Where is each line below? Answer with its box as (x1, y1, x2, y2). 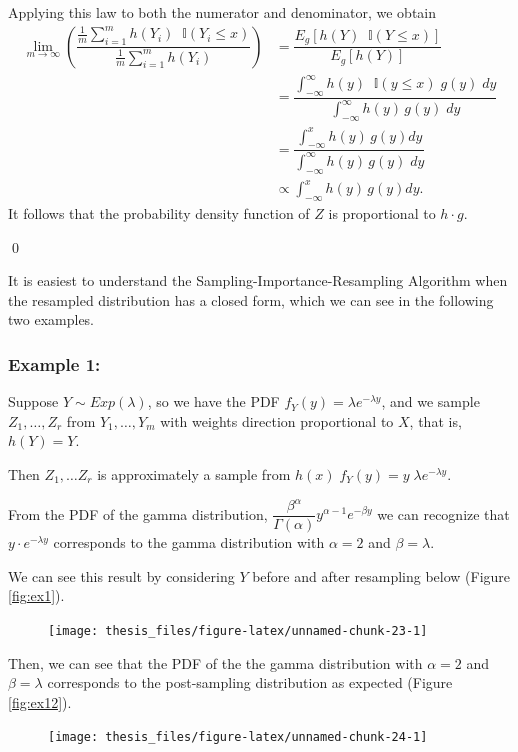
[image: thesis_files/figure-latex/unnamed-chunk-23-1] (48, 623, 428, 638)
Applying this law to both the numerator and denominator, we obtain (8, 2, 437, 22)
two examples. (8, 309, 95, 330)
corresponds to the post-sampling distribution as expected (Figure (47, 672, 453, 693)
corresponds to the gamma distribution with (53, 532, 325, 553)
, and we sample (381, 391, 480, 412)
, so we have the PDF (147, 391, 280, 412)
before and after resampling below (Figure (252, 565, 511, 586)
